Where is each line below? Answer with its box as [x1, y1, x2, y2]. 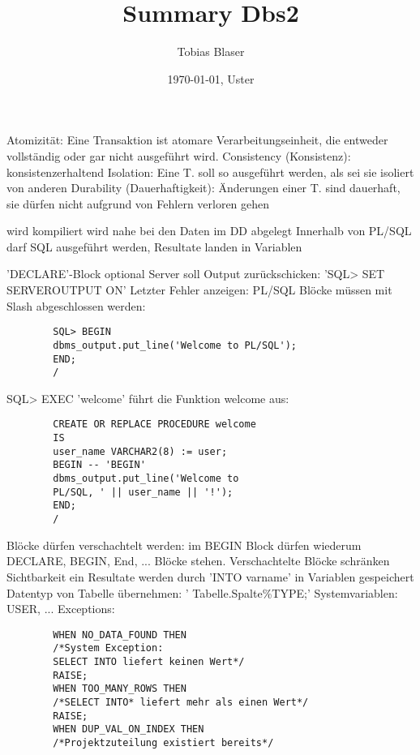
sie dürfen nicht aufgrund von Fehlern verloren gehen [6, 195, 270, 212]
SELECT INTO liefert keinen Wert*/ [53, 656, 245, 667]
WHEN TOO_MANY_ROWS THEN [53, 683, 186, 695]
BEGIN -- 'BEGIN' [53, 459, 146, 471]
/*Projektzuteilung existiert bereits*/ [53, 736, 274, 749]
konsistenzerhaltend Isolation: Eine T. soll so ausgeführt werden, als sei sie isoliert [6, 163, 414, 180]
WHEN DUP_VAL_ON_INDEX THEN [53, 723, 204, 736]
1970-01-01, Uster [167, 70, 255, 87]
